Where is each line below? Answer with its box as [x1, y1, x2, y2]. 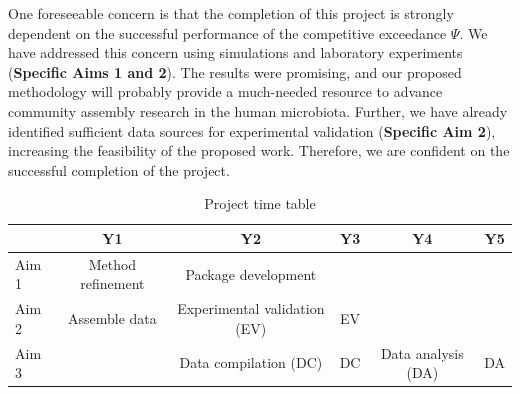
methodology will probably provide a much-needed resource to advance [8, 81, 443, 102]
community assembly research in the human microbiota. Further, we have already [8, 100, 508, 121]
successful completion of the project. [8, 159, 230, 180]
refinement [80, 273, 145, 294]
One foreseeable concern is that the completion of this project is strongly [8, 3, 454, 23]
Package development [185, 263, 317, 284]
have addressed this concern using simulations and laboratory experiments [8, 42, 463, 63]
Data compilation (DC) [179, 352, 323, 373]
